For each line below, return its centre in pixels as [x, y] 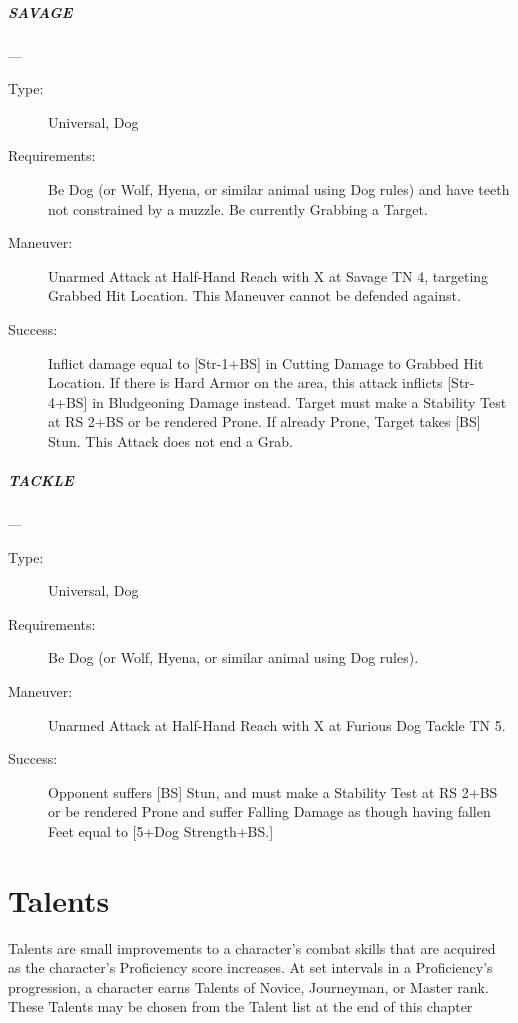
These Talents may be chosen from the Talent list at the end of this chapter [240, 1006]
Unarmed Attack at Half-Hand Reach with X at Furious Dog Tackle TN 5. [277, 724]
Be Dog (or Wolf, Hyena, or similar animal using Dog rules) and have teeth [279, 188]
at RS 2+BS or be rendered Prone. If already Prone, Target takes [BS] [264, 421]
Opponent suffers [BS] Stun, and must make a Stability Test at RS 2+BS [273, 791]
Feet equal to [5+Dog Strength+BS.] [161, 830]
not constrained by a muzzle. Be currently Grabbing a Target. [238, 208]
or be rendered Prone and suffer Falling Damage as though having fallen [269, 811]
